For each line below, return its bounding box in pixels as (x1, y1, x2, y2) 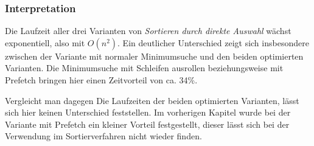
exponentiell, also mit (5, 36, 85, 49)
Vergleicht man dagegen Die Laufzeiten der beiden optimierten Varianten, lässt (5, 94, 299, 106)
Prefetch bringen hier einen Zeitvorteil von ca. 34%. (5, 74, 198, 86)
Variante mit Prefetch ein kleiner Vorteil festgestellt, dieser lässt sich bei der (5, 117, 290, 130)
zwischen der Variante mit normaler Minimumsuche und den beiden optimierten (5, 49, 304, 62)
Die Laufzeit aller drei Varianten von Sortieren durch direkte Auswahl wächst (5, 24, 291, 37)
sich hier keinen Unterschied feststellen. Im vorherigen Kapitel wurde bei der (5, 106, 291, 119)
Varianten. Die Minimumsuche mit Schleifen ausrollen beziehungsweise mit (5, 61, 284, 74)
